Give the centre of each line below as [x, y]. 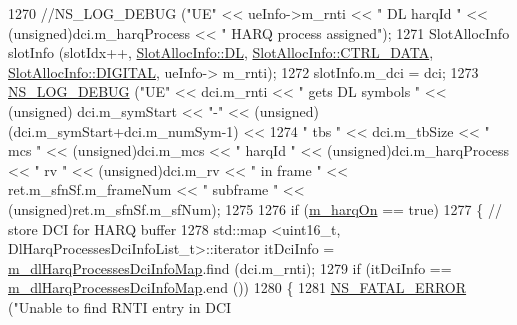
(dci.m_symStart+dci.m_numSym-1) [123, 130]
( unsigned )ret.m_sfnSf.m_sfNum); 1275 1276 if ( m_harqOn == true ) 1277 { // [255, 208]
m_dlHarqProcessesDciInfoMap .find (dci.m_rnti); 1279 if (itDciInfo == [230, 267]
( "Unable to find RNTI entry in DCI [120, 306]
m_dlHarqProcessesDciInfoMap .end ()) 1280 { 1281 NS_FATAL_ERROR [237, 287]
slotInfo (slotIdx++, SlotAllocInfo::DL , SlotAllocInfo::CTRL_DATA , [221, 52]
